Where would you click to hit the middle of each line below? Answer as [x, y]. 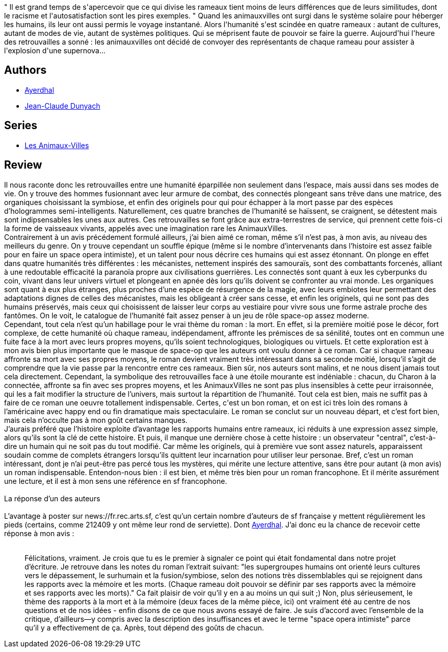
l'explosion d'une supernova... [55, 50]
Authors [25, 70]
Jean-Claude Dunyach [62, 106]
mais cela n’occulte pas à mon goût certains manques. [96, 420]
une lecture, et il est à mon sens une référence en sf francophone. [116, 481]
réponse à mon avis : [39, 533]
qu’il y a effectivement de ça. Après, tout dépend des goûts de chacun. [144, 627]
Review [23, 165]
